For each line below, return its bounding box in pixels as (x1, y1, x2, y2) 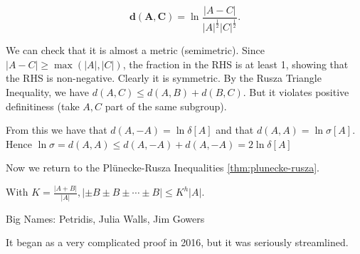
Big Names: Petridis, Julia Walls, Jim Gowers (6, 211, 205, 226)
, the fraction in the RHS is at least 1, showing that (122, 56, 349, 71)
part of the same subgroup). (105, 98, 227, 113)
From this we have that (6, 122, 107, 137)
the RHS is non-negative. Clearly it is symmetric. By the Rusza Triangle (6, 70, 322, 85)
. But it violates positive (243, 85, 349, 100)
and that (216, 122, 254, 137)
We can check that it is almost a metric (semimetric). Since (6, 43, 265, 58)
